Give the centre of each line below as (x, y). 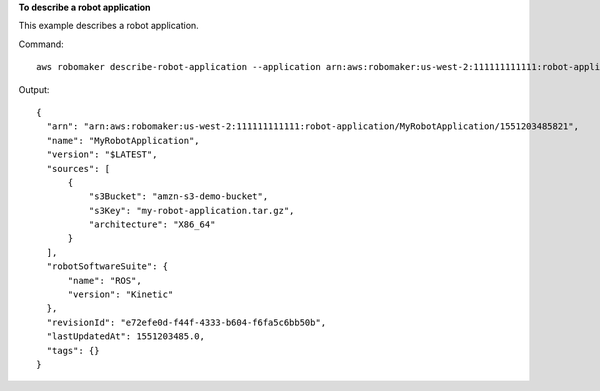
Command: (41, 44)
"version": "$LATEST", (102, 154)
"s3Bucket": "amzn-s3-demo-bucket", (178, 196)
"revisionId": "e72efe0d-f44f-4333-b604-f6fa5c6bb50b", (186, 322)
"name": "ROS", (104, 280)
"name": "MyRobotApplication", (123, 140)
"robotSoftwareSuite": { (107, 266)
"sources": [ (78, 168)
